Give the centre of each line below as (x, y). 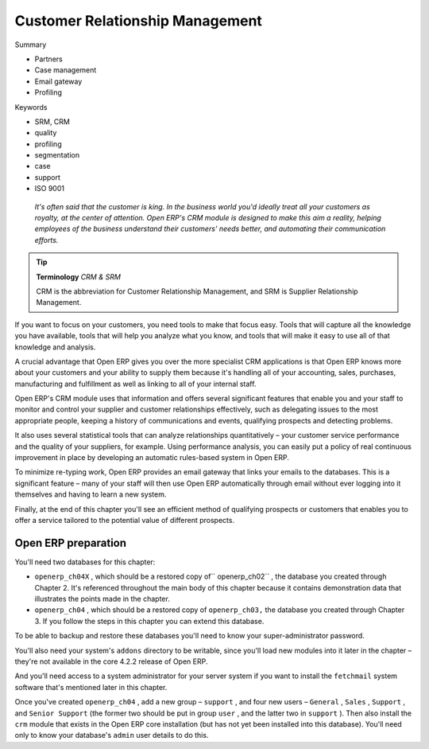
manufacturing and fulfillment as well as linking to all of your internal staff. (135, 384)
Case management (66, 70)
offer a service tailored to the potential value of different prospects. (124, 520)
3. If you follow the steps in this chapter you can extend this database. (149, 621)
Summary (31, 45)
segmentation (57, 155)
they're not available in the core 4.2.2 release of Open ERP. (111, 661)
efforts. (46, 240)
